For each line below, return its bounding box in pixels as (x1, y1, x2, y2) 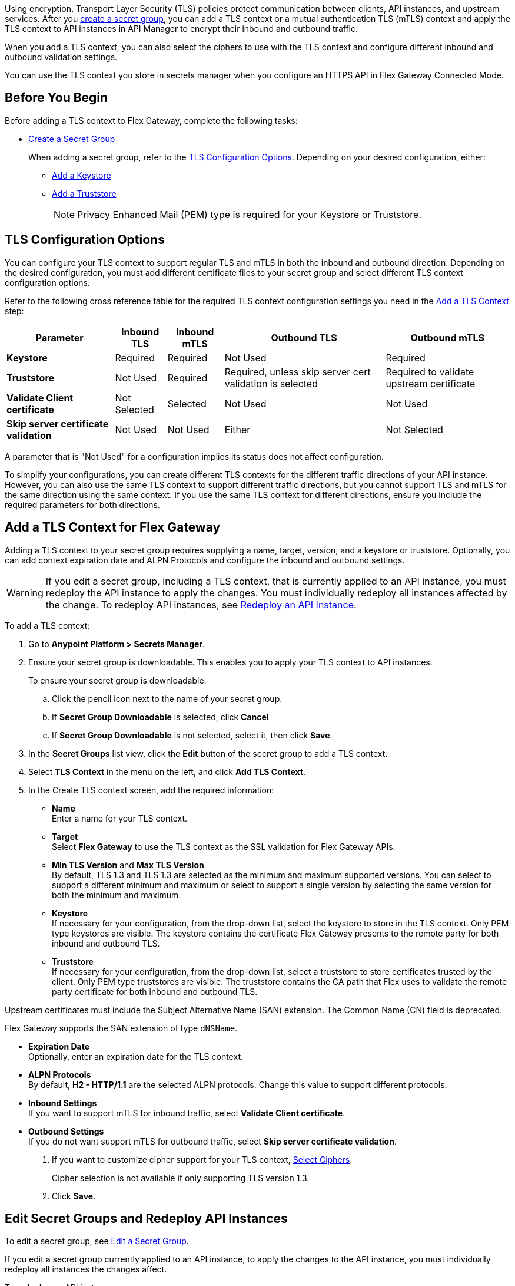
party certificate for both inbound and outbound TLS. (52, 986, 258, 997)
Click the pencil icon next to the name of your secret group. (52, 693, 283, 704)
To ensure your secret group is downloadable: (28, 675, 207, 685)
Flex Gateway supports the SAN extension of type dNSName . (5, 1023, 238, 1033)
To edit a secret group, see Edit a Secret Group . (5, 1236, 189, 1247)
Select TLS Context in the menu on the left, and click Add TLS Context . (28, 766, 305, 777)
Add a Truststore (52, 188, 117, 199)
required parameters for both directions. (5, 499, 160, 510)
